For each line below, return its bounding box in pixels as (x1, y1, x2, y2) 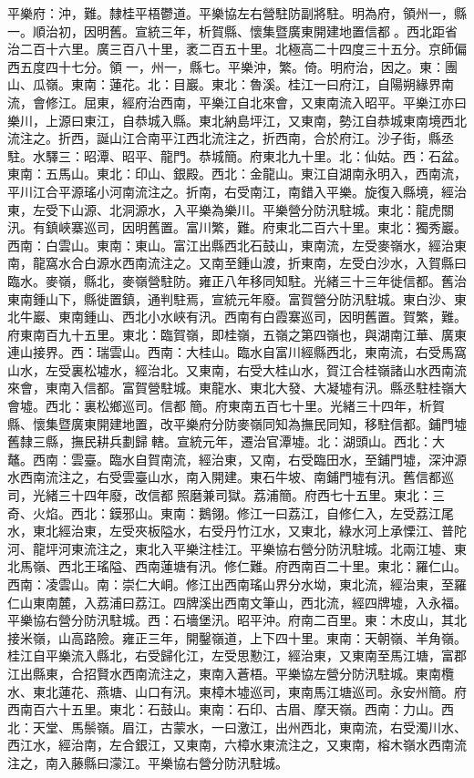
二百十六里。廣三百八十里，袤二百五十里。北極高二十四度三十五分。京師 (19, 39, 454, 58)
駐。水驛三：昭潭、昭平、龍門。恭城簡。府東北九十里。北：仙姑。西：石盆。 (7, 146, 467, 165)
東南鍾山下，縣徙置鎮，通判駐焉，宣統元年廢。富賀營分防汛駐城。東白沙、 (7, 289, 454, 308)
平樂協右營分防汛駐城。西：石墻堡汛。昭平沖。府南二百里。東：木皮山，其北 (7, 610, 467, 630)
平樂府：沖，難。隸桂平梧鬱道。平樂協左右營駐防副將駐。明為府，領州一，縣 (7, 4, 467, 22)
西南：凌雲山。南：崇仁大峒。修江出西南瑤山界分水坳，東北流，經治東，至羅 (7, 575, 467, 593)
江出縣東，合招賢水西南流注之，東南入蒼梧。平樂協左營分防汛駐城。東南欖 (7, 663, 454, 682)
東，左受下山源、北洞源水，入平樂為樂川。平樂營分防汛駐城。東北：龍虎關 (7, 200, 454, 219)
